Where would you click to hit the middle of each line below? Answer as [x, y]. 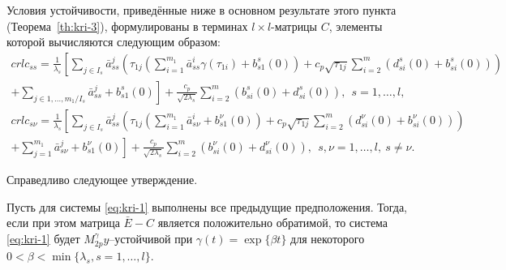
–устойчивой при [151, 238]
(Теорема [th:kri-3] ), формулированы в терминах [127, 26]
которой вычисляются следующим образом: [114, 42]
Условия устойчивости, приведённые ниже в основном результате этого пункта [202, 10]
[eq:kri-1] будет [43, 238]
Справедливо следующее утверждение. [102, 179]
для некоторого [328, 238]
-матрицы [294, 26]
